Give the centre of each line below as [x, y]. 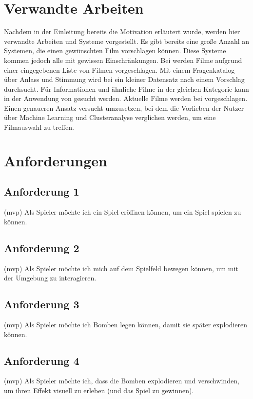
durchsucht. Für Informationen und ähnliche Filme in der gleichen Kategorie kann [126, 89]
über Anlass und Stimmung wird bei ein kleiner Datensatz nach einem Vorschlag [124, 79]
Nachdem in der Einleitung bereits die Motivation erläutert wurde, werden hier [122, 31]
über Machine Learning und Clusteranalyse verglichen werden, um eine [110, 117]
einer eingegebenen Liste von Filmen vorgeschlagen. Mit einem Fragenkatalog [119, 70]
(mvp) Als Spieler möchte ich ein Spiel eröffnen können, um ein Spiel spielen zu [123, 212]
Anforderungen [56, 160]
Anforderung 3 [42, 304]
